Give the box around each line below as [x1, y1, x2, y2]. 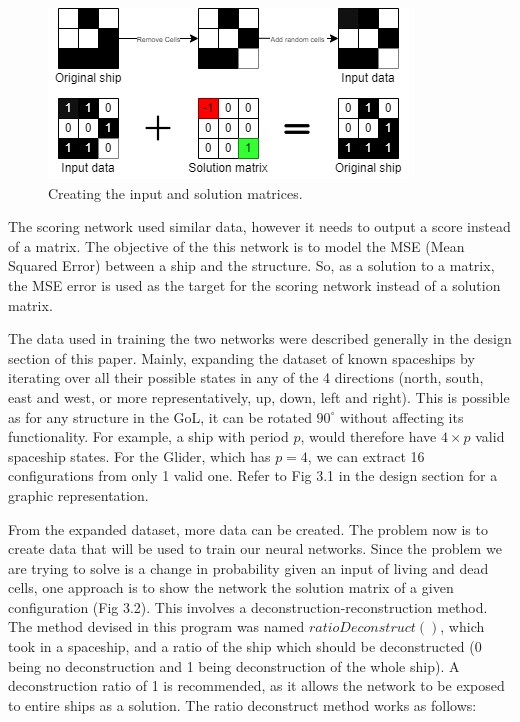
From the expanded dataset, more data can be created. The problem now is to [8, 518, 488, 539]
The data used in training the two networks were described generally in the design [8, 328, 512, 349]
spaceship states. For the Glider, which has [8, 445, 271, 466]
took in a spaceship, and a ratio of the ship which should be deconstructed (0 [8, 636, 482, 657]
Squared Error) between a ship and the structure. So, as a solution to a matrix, [8, 255, 495, 276]
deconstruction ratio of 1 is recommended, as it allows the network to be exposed [8, 675, 505, 696]
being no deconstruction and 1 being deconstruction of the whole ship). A [8, 655, 460, 676]
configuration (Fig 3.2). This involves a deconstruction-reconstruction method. [8, 596, 488, 617]
